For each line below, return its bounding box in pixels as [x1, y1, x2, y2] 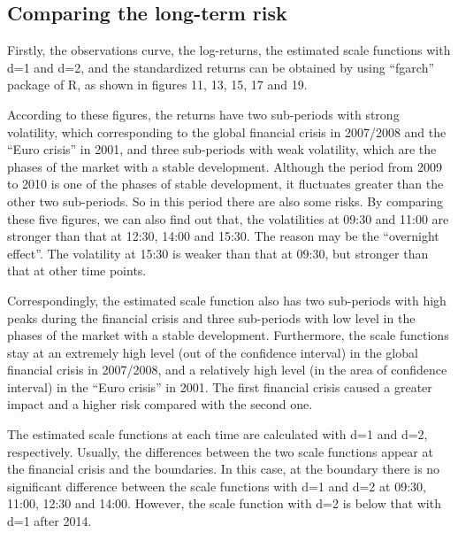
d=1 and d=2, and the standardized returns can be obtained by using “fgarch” [7, 58, 435, 76]
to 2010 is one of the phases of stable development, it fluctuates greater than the [7, 174, 444, 193]
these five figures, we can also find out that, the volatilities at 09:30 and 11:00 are [7, 209, 449, 228]
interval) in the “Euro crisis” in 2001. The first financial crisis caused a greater [7, 377, 432, 396]
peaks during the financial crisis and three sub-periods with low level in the [7, 308, 416, 327]
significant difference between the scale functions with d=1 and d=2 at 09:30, [7, 476, 426, 495]
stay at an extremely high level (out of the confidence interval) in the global [7, 343, 418, 361]
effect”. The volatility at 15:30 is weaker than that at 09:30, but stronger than [7, 243, 429, 262]
